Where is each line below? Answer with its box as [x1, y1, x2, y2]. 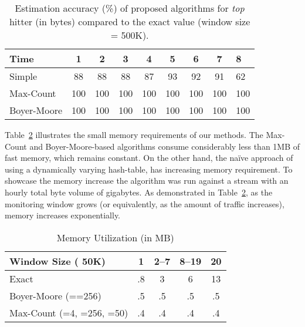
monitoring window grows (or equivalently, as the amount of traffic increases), [5, 197, 284, 210]
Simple [9, 69, 38, 83]
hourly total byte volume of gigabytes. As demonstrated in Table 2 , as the [5, 186, 273, 198]
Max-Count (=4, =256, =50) [9, 305, 128, 319]
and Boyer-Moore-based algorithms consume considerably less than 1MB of [29, 140, 300, 152]
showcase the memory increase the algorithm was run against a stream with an [5, 174, 289, 187]
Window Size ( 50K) [9, 254, 106, 268]
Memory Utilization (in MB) [56, 230, 174, 244]
